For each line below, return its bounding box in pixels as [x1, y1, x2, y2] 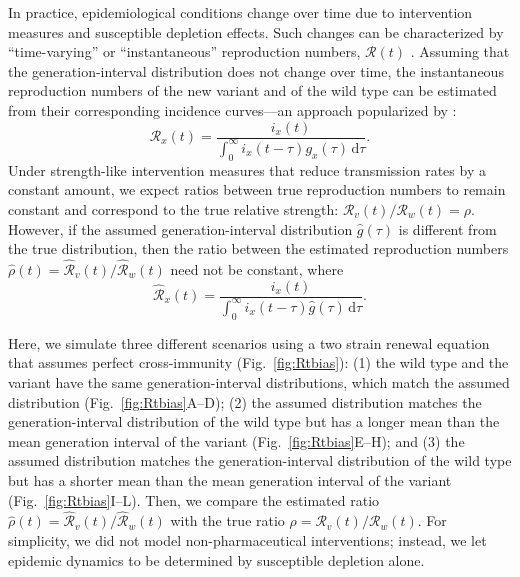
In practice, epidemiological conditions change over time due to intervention [8, 2, 473, 22]
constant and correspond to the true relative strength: [8, 198, 339, 219]
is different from [398, 218, 497, 239]
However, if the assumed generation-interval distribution [8, 218, 353, 239]
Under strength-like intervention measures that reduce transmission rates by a [8, 159, 486, 180]
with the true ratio [170, 510, 285, 531]
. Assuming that [410, 41, 510, 62]
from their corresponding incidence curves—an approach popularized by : [8, 99, 457, 120]
